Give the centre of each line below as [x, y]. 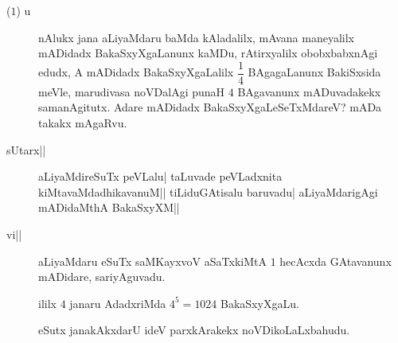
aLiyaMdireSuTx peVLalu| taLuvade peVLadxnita [160, 176]
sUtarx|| [26, 149]
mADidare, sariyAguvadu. [102, 277]
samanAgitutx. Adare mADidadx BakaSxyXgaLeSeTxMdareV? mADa [210, 107]
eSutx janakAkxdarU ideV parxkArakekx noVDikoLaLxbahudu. [194, 330]
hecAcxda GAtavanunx [336, 261]
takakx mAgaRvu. [83, 123]
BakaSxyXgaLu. [260, 303]
